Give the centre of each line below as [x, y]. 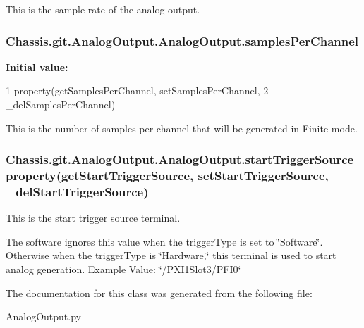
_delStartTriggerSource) [77, 191]
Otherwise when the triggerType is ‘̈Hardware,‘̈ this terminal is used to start [171, 255]
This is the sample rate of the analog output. [103, 9]
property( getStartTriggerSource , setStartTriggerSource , [167, 176]
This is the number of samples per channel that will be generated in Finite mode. [182, 128]
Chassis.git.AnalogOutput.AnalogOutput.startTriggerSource [180, 159]
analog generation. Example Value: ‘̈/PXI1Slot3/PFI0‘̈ [123, 269]
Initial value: [37, 67]
